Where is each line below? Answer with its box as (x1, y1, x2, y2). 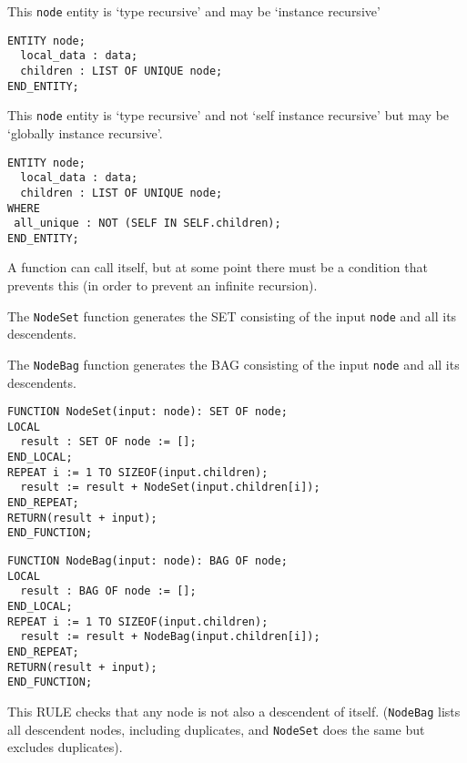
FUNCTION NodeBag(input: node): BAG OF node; (7, 554, 288, 568)
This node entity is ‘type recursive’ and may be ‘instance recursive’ (7, 2, 381, 20)
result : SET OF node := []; (20, 435, 197, 449)
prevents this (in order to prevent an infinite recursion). (7, 276, 318, 295)
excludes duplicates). (7, 738, 123, 757)
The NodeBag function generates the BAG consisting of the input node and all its (7, 354, 460, 373)
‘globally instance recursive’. (7, 123, 163, 142)
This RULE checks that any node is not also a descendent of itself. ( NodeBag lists (7, 701, 461, 720)
